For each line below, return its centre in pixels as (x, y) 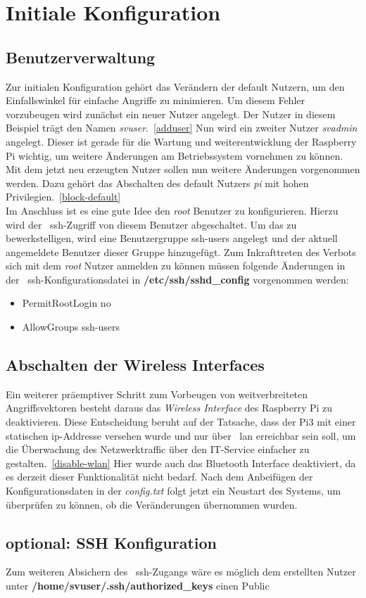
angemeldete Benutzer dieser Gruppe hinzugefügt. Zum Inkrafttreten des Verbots (181, 252)
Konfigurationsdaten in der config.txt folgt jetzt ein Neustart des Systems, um (173, 491)
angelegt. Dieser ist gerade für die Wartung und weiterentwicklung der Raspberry (181, 141)
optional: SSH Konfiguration (111, 542)
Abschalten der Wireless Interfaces (135, 365)
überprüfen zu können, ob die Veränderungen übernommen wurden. (152, 504)
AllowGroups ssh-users (71, 327)
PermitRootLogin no (67, 303)
